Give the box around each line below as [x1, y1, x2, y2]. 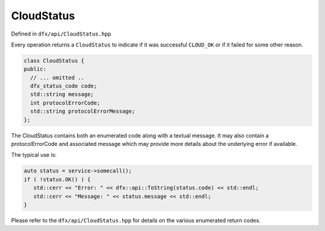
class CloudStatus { [23, 57, 84, 64]
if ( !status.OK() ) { [23, 176, 91, 183]
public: [23, 66, 46, 72]
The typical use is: [11, 151, 57, 159]
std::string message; [30, 91, 94, 98]
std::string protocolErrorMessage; [30, 108, 135, 115]
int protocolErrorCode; [30, 100, 101, 106]
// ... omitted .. [30, 74, 84, 81]
